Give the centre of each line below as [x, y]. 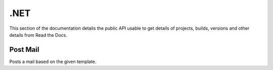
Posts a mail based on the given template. [53, 61]
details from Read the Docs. [38, 35]
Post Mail [24, 50]
